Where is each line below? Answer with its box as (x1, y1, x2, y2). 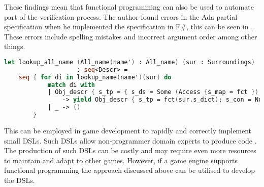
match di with (47, 81, 95, 88)
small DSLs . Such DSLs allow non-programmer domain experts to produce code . (4, 135, 257, 146)
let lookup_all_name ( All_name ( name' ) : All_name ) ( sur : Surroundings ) (4, 58, 255, 66)
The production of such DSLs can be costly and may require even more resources (4, 145, 256, 156)
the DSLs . (4, 174, 35, 185)
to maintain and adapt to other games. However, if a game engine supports (4, 155, 238, 165)
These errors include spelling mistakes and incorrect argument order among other (4, 31, 257, 41)
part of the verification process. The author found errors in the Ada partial (4, 11, 238, 22)
